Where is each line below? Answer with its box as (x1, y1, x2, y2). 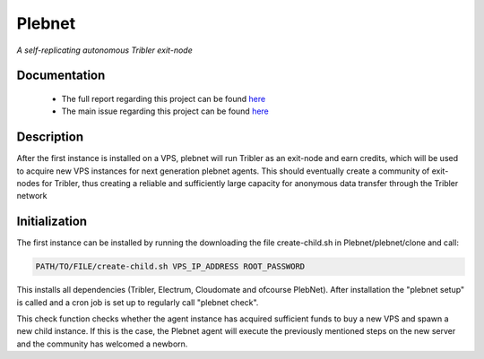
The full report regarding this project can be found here (61, 93, 266, 104)
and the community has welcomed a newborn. (16, 338, 188, 349)
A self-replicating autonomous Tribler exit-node (16, 45, 193, 56)
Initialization (16, 214, 88, 229)
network (16, 191, 48, 201)
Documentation (16, 68, 106, 83)
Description (16, 130, 84, 145)
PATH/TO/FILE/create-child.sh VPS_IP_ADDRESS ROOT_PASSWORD (35, 261, 306, 272)
